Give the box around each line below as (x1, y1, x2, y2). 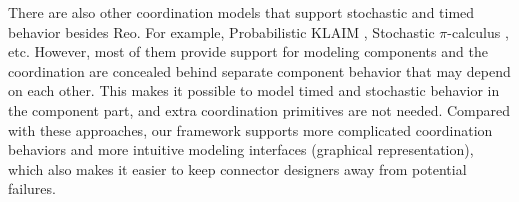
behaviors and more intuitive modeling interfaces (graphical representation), (8, 139, 474, 160)
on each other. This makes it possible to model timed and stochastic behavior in (8, 80, 500, 101)
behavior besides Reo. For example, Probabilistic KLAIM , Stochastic (8, 21, 435, 42)
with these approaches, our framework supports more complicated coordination (8, 119, 493, 140)
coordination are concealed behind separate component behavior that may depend (8, 60, 511, 81)
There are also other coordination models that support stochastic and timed (8, 2, 475, 22)
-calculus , (447, 21, 509, 42)
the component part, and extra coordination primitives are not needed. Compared (8, 99, 511, 120)
